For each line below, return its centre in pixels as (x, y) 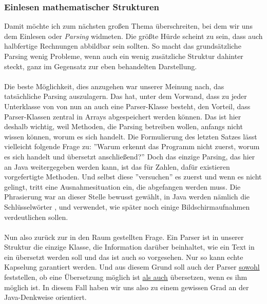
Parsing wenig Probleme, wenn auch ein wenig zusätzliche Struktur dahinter (124, 56)
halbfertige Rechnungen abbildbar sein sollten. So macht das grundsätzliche (123, 46)
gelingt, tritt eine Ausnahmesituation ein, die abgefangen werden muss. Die (122, 186)
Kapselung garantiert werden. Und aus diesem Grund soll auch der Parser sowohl (132, 267)
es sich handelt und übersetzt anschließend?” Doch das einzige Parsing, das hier (130, 156)
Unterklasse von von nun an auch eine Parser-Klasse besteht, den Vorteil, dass (127, 106)
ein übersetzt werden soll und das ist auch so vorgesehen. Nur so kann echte (124, 257)
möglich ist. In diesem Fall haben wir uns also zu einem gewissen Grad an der (127, 287)
